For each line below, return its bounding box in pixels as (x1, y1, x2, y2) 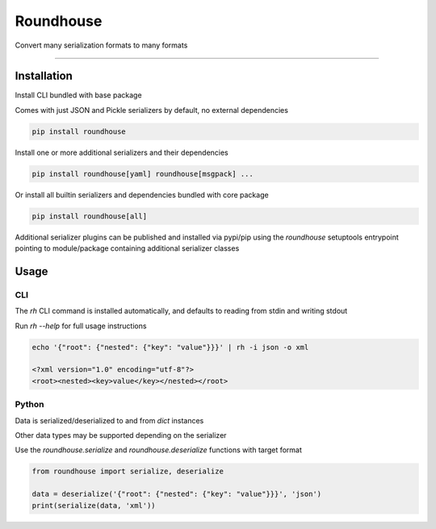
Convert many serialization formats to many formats (15, 40, 188, 50)
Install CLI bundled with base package (15, 90, 142, 100)
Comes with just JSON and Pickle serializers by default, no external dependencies (15, 105, 288, 115)
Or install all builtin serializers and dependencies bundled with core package (15, 190, 270, 199)
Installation (15, 69, 73, 83)
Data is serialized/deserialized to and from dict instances (15, 415, 204, 425)
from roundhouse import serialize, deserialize (31, 467, 224, 476)
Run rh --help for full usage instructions (15, 321, 147, 331)
